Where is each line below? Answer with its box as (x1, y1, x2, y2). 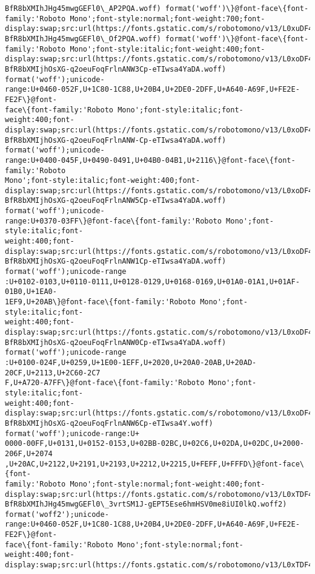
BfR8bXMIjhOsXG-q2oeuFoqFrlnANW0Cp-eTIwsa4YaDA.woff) (5, 338, 227, 347)
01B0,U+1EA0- (5, 287, 57, 296)
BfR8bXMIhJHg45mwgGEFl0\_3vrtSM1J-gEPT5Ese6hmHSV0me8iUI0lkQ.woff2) (5, 500, 287, 509)
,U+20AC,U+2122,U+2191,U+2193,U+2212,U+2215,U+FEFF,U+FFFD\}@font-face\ (5, 459, 304, 468)
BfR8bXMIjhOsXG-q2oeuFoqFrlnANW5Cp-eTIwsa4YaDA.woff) (5, 196, 227, 205)
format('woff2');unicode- (5, 510, 109, 519)
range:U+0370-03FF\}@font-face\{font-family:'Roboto (5, 216, 222, 225)
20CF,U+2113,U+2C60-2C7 (5, 368, 101, 377)
